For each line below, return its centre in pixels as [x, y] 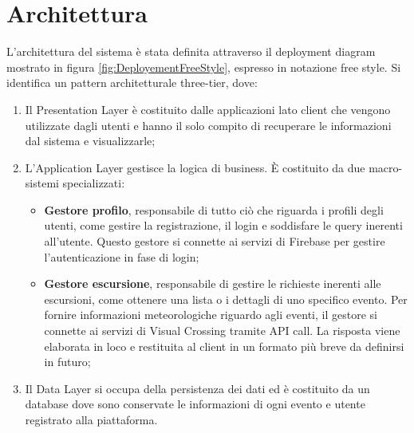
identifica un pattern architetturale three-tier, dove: [132, 83]
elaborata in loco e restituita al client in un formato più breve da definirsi [224, 346]
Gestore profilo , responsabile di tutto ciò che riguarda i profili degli [214, 209]
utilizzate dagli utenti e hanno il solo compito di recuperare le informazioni [208, 125]
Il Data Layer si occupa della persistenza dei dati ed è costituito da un [197, 388]
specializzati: [94, 183]
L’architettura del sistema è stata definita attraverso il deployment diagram [191, 51]
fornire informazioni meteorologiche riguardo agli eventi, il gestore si [211, 315]
